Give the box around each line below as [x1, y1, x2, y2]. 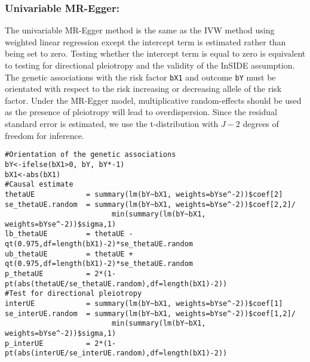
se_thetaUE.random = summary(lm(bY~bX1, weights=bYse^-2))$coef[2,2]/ [5, 200, 296, 209]
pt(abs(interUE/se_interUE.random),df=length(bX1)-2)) [5, 349, 228, 358]
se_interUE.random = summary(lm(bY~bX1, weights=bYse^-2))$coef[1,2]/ [5, 309, 296, 318]
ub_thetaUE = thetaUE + [5, 249, 133, 258]
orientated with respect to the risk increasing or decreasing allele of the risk [5, 82, 282, 95]
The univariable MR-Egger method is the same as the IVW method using [5, 24, 275, 36]
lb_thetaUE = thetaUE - [5, 230, 133, 239]
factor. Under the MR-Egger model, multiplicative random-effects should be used [5, 94, 302, 106]
